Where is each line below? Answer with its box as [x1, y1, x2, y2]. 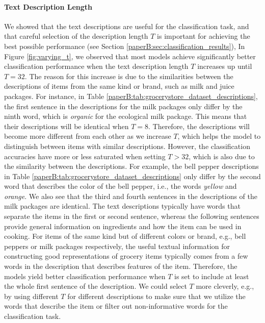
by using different [4, 290, 59, 301]
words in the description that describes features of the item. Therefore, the [4, 261, 237, 271]
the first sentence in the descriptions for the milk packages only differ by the [4, 101, 243, 111]
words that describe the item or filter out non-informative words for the [4, 301, 228, 311]
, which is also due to [189, 151, 255, 161]
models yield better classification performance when [4, 270, 166, 281]
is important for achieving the [157, 31, 250, 41]
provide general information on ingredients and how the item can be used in [4, 220, 242, 231]
